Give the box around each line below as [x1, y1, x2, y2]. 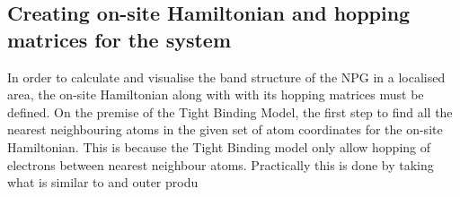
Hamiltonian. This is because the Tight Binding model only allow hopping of [7, 137, 431, 156]
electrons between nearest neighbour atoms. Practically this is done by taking [7, 155, 434, 174]
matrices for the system [7, 25, 232, 53]
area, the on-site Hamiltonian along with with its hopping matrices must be [7, 85, 424, 104]
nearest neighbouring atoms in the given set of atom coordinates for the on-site [7, 120, 443, 139]
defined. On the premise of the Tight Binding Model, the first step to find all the [7, 102, 453, 121]
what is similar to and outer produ [7, 173, 199, 192]
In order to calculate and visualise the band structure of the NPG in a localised [7, 67, 446, 86]
